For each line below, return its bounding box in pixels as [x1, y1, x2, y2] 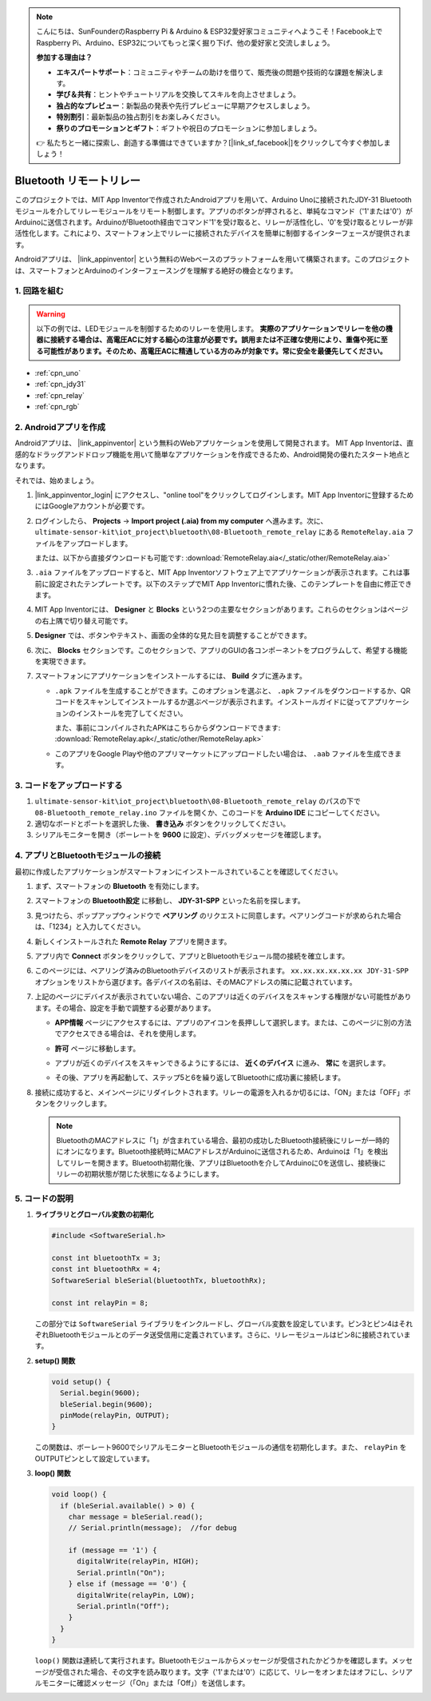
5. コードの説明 [14, 1193, 73, 1204]
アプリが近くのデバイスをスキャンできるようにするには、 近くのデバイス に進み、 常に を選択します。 [54, 1058, 390, 1068]
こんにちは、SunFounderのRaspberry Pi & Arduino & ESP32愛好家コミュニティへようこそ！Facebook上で [36, 26, 383, 36]
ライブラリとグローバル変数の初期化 [34, 1209, 154, 1219]
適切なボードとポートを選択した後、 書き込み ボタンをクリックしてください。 [34, 819, 291, 829]
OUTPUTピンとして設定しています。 [34, 1453, 155, 1463]
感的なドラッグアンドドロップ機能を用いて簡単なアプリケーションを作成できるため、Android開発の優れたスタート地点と [14, 449, 411, 459]
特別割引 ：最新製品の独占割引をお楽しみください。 [56, 112, 224, 121]
